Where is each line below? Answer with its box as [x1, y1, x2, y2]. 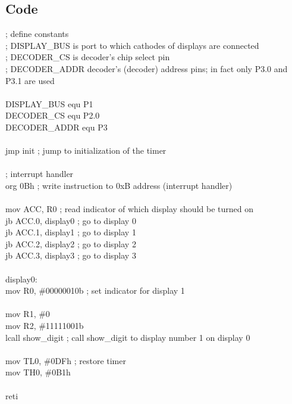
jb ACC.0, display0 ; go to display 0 [5, 214, 136, 226]
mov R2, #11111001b [5, 319, 84, 332]
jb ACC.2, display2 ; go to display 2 [5, 237, 136, 250]
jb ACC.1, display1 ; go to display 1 [5, 226, 136, 238]
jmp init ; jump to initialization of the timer [5, 144, 167, 157]
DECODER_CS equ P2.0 [5, 109, 100, 122]
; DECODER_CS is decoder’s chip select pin [5, 51, 170, 63]
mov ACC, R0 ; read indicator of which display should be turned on [5, 203, 253, 215]
